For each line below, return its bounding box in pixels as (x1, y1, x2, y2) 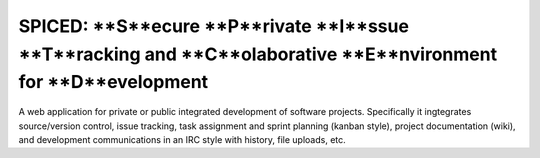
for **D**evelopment (18, 71, 209, 94)
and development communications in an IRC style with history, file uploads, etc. (18, 133, 347, 145)
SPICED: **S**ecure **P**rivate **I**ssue (18, 15, 410, 37)
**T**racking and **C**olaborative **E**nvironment (18, 43, 498, 65)
